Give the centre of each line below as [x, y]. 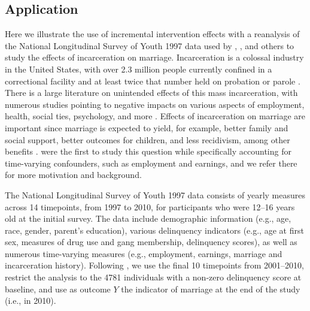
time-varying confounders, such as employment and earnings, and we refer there [151, 163]
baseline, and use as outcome [58, 289]
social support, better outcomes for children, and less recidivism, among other [148, 139]
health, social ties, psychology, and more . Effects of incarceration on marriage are [155, 116]
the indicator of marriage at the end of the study [211, 289]
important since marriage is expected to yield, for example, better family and [147, 127]
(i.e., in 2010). [31, 301]
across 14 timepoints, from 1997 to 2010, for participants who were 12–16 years [150, 206]
